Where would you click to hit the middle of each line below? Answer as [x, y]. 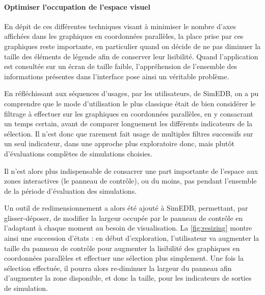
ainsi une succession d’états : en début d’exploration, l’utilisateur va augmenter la [132, 238]
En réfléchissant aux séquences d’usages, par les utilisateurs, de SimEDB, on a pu [131, 93]
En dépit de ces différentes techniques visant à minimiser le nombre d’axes [120, 26]
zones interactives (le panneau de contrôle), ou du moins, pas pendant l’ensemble [130, 181]
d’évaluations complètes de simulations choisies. [78, 153]
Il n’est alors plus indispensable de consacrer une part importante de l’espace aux [131, 171]
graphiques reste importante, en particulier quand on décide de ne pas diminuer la [132, 46]
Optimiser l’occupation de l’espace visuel [77, 6]
